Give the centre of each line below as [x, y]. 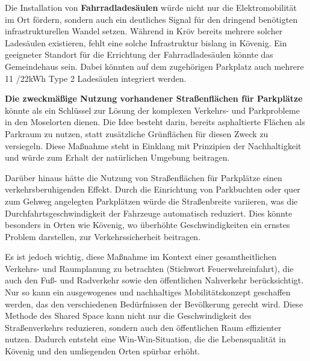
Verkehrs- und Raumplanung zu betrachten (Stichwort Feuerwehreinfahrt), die [149, 268]
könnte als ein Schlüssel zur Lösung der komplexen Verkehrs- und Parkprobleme [152, 110]
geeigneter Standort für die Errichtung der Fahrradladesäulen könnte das [139, 54]
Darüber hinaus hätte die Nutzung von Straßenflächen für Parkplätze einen [144, 177]
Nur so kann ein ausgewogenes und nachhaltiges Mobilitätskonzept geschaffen [148, 292]
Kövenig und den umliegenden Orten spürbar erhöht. [103, 351]
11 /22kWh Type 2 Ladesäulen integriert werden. [96, 78]
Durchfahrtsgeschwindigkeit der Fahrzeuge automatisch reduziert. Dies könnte [149, 213]
